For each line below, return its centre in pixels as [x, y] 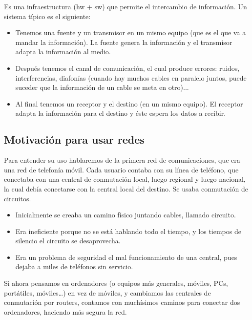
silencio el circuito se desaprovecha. [68, 241]
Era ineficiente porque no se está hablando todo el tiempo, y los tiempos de [128, 231]
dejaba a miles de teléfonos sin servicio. [74, 267]
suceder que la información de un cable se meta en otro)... [102, 87]
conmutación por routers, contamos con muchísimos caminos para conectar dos [122, 302]
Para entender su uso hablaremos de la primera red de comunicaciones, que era [122, 160]
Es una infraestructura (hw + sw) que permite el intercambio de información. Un [126, 6]
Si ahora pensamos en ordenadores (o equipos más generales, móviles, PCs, [116, 283]
